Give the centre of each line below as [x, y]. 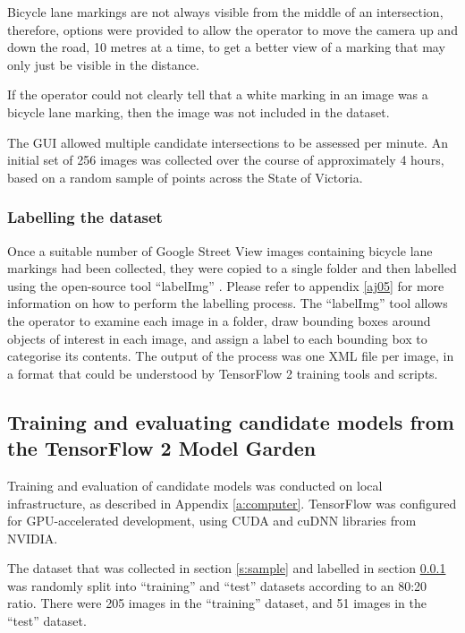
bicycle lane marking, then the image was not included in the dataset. [199, 111]
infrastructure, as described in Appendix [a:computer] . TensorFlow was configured [232, 503]
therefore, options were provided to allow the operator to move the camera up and [232, 29]
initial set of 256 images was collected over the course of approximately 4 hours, [226, 160]
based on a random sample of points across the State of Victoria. [185, 177]
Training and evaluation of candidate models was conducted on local [195, 485]
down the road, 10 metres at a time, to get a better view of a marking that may [226, 47]
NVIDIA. [33, 538]
